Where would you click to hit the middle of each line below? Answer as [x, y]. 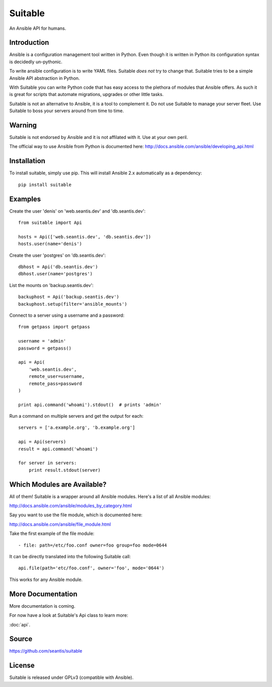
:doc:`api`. [20, 624]
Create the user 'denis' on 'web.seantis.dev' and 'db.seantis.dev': [77, 211]
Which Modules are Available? [58, 484]
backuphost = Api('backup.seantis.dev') [69, 297]
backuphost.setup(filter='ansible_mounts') [73, 304]
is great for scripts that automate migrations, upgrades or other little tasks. [86, 94]
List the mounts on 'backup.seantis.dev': [51, 285]
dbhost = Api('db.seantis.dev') [58, 267]
